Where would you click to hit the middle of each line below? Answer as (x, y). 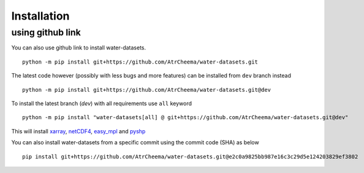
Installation (40, 16)
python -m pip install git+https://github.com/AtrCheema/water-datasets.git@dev (147, 90)
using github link (46, 32)
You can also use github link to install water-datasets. (79, 48)
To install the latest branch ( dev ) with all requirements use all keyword (102, 103)
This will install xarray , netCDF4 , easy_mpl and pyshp (78, 131)
